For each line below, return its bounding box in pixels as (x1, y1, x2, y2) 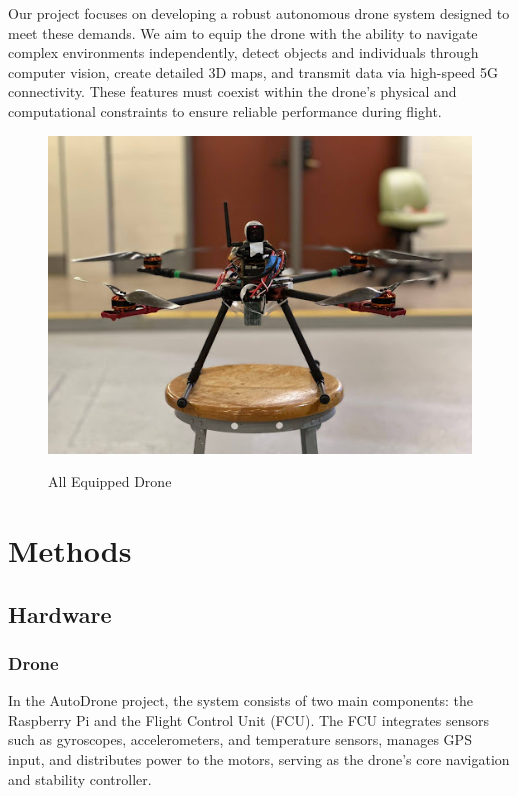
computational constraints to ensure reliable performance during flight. (8, 100, 442, 121)
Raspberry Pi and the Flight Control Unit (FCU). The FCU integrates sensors (8, 709, 490, 730)
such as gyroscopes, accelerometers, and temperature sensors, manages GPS (8, 729, 472, 750)
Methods (8, 529, 132, 570)
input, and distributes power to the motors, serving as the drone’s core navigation (8, 748, 510, 769)
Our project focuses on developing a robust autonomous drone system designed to (8, 3, 510, 23)
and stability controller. (8, 768, 152, 789)
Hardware (8, 598, 112, 629)
